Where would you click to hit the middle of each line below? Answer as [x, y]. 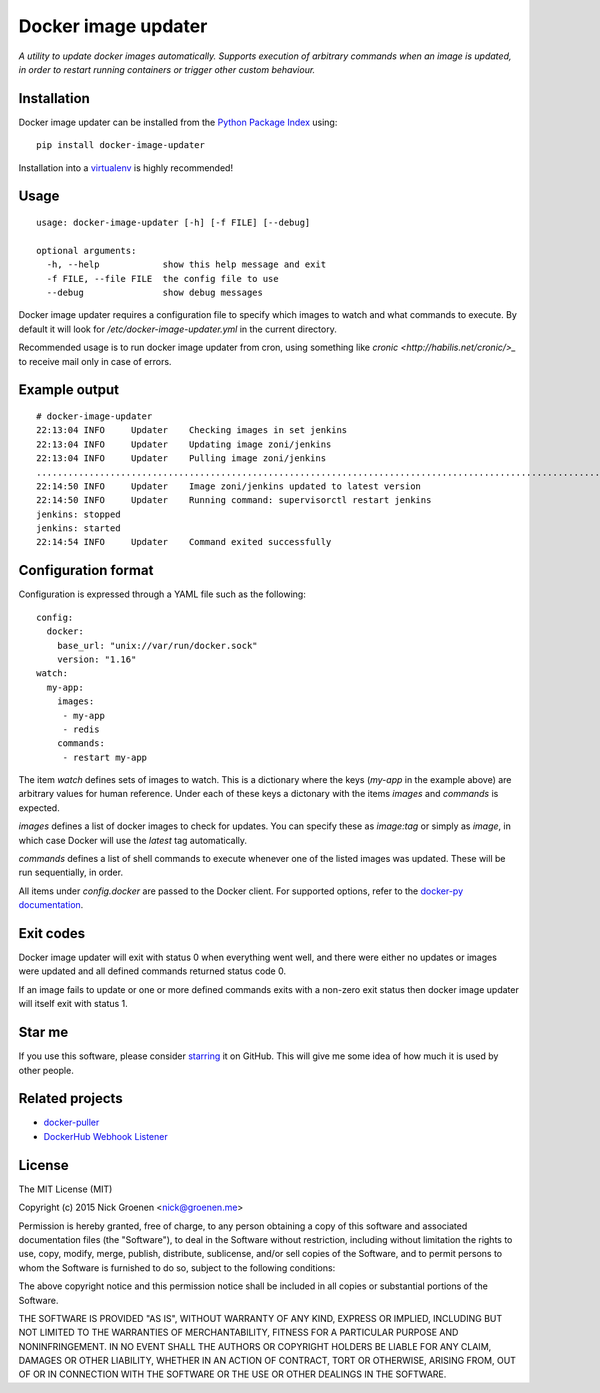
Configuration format [86, 570]
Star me [43, 1032]
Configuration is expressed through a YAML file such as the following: [162, 594]
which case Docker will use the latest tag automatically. [133, 840]
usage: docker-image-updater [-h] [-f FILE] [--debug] [173, 223]
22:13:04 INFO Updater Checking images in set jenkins [192, 430]
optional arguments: [86, 250]
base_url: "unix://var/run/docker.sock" [157, 645]
